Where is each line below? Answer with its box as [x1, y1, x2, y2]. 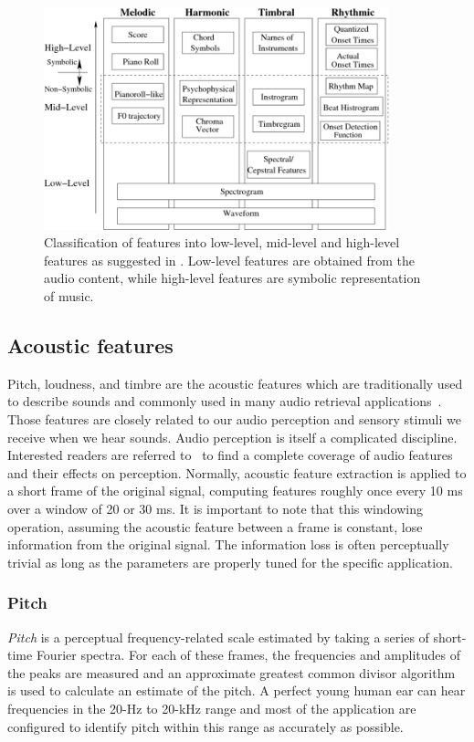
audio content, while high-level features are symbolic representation [44, 268, 421, 287]
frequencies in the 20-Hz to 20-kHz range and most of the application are [7, 698, 416, 717]
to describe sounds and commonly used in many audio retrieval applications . [7, 392, 442, 411]
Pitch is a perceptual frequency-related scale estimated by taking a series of [7, 627, 429, 646]
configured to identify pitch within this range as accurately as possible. [7, 716, 404, 736]
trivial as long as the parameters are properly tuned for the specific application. [7, 552, 453, 571]
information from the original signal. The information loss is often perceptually [7, 535, 449, 554]
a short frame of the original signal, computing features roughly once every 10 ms [7, 481, 463, 500]
